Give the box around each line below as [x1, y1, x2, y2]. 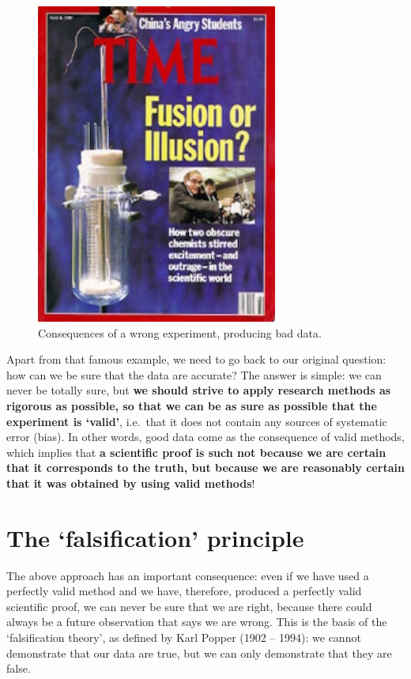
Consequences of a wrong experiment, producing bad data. [38, 324, 322, 341]
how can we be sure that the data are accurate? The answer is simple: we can [6, 366, 382, 383]
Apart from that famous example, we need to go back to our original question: [6, 351, 386, 368]
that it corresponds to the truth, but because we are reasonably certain [6, 459, 405, 476]
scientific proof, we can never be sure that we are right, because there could [6, 598, 372, 614]
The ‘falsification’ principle [6, 521, 304, 553]
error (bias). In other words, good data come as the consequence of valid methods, [6, 428, 405, 445]
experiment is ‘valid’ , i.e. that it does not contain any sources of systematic [6, 413, 387, 429]
